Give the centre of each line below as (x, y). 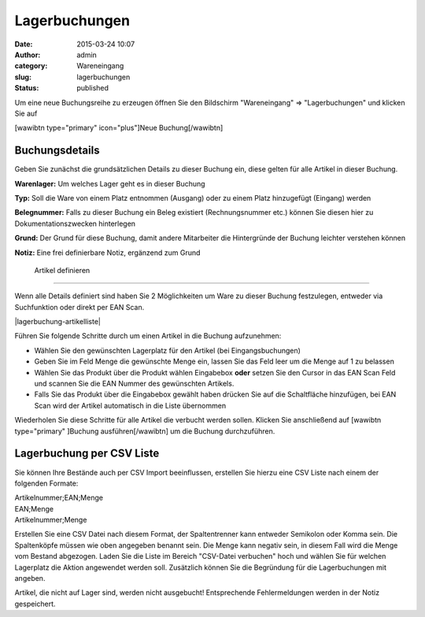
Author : (28, 54)
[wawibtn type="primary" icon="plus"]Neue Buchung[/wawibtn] (119, 128)
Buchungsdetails (57, 151)
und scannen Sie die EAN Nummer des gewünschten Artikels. (134, 384)
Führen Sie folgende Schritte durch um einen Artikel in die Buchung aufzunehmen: (148, 336)
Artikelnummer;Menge (51, 520)
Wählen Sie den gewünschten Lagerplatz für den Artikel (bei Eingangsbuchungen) (167, 350)
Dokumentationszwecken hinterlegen (75, 224)
